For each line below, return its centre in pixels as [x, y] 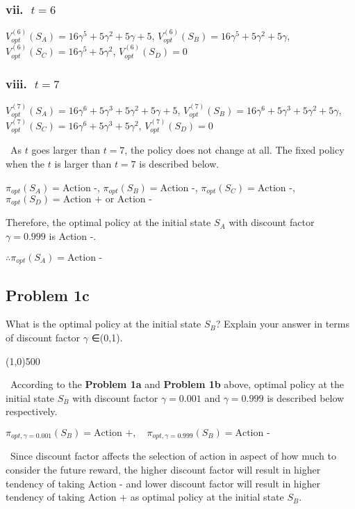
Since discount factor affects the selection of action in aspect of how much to [173, 456]
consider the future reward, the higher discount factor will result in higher [163, 469]
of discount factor [43, 337]
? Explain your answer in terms [283, 324]
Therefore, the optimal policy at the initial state [108, 222]
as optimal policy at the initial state [207, 497]
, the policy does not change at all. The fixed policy [234, 150]
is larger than [83, 163]
